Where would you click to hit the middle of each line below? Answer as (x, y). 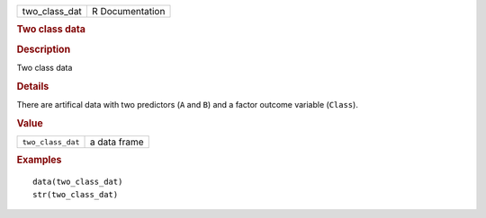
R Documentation (128, 11)
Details (33, 86)
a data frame (117, 142)
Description (44, 49)
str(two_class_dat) (76, 194)
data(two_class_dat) (78, 182)
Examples (39, 160)
